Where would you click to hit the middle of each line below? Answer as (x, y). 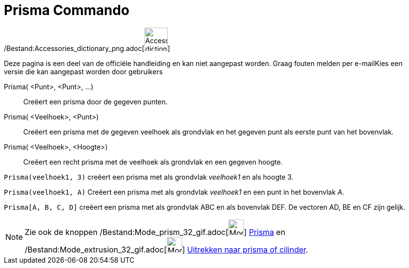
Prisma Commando (67, 10)
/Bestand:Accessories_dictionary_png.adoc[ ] (87, 48)
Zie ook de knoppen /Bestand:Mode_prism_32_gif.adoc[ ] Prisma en (155, 232)
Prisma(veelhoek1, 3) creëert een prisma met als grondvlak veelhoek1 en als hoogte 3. (149, 177)
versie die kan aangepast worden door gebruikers (83, 71)
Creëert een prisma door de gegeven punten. (95, 101)
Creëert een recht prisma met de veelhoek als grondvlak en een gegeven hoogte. (153, 162)
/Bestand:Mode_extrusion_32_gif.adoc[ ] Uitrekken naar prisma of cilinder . (166, 249)
